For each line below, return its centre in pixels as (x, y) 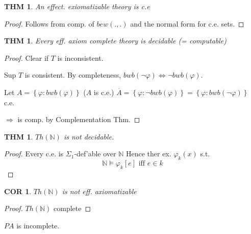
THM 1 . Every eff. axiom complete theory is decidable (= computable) (115, 41)
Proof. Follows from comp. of (49, 23)
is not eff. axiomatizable (99, 191)
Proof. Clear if (27, 57)
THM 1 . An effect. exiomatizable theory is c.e (77, 6)
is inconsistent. (80, 57)
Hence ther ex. (148, 154)
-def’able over (95, 154)
